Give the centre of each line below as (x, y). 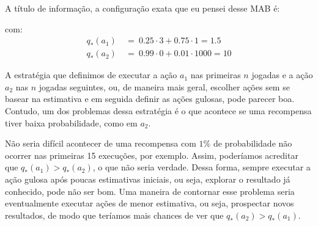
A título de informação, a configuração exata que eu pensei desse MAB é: (142, 8)
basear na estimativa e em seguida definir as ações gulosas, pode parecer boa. (150, 99)
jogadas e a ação (282, 75)
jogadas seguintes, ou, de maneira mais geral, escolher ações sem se (164, 86)
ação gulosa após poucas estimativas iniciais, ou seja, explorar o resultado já (148, 179)
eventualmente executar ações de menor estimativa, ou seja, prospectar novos (150, 203)
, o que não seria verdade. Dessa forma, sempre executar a (202, 167)
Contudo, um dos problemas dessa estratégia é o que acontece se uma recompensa (158, 111)
